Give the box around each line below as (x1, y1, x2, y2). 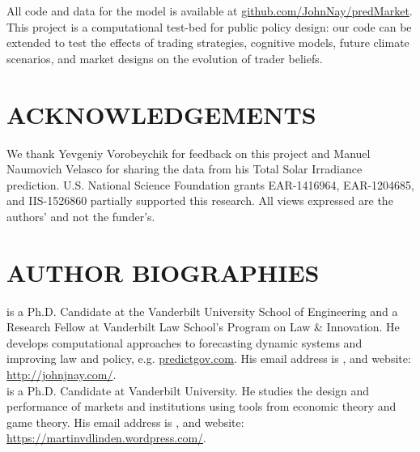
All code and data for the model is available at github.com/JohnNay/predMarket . (6, 2, 413, 19)
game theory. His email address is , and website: (6, 413, 244, 430)
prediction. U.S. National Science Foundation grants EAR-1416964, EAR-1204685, (6, 176, 415, 193)
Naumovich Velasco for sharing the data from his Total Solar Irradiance (6, 160, 363, 177)
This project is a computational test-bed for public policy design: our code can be (6, 18, 412, 35)
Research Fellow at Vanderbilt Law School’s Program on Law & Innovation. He (6, 318, 400, 335)
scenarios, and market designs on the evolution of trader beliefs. (6, 49, 323, 66)
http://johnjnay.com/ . (6, 365, 117, 382)
